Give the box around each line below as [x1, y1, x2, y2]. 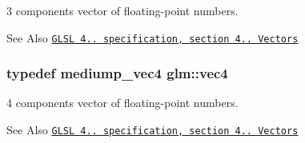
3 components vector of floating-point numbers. [6, 2, 239, 18]
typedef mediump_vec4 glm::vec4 [6, 63, 228, 83]
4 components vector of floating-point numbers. [6, 94, 239, 111]
